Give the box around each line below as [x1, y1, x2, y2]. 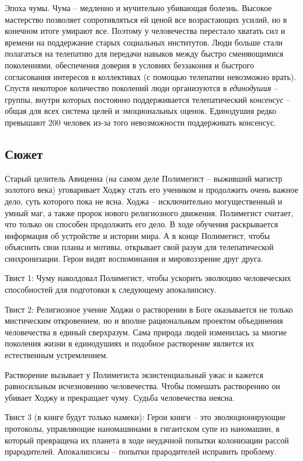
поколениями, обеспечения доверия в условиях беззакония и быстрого [5, 58, 255, 71]
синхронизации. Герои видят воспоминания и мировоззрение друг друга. [5, 252, 263, 264]
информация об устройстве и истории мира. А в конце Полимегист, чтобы [5, 229, 270, 241]
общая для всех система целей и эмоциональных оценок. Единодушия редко [5, 105, 277, 117]
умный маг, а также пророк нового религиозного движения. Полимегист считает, [5, 206, 294, 219]
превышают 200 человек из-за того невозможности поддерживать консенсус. [5, 116, 276, 128]
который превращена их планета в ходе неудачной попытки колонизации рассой [5, 434, 289, 446]
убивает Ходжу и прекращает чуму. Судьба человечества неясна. [5, 391, 235, 403]
